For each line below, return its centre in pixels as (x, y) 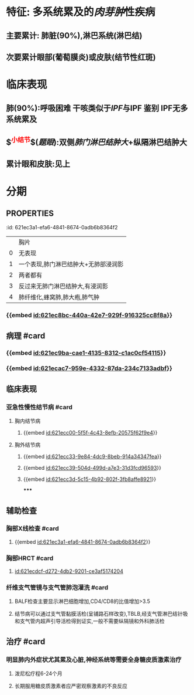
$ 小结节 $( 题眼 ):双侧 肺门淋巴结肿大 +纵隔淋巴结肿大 (97, 141)
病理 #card (26, 336)
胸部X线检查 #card (33, 528)
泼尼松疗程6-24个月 (38, 674)
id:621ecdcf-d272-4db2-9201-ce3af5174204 (69, 571)
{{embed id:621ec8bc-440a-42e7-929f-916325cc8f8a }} (89, 316)
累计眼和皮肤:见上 (38, 164)
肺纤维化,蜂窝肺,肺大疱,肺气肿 (59, 297)
